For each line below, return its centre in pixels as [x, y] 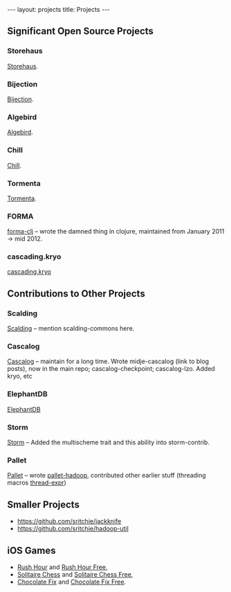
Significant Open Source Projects [81, 32]
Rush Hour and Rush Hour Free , [63, 567]
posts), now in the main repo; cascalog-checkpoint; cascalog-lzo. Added [111, 369]
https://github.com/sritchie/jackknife [69, 521]
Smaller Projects [43, 504]
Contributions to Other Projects [76, 294]
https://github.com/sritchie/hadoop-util [73, 529]
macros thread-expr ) [37, 482]
